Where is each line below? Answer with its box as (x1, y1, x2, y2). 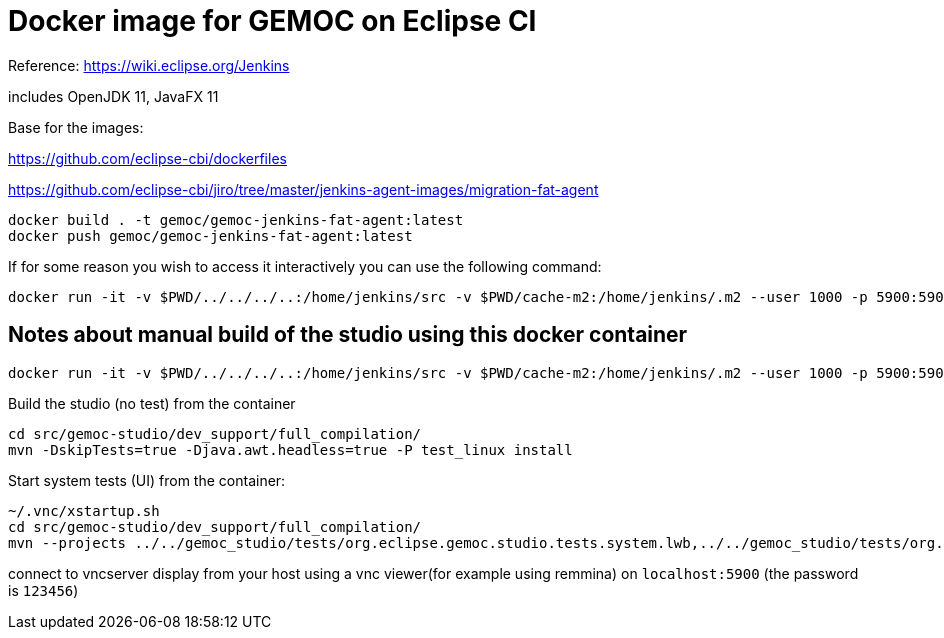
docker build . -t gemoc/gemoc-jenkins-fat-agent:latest (8, 211, 464, 228)
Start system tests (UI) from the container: (8, 471, 286, 489)
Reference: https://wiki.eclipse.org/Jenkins (8, 56, 290, 74)
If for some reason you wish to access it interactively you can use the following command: (8, 257, 602, 275)
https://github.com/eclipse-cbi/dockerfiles (8, 149, 287, 167)
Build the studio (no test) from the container (8, 394, 296, 412)
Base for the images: (8, 118, 144, 136)
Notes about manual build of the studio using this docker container (8, 322, 688, 348)
